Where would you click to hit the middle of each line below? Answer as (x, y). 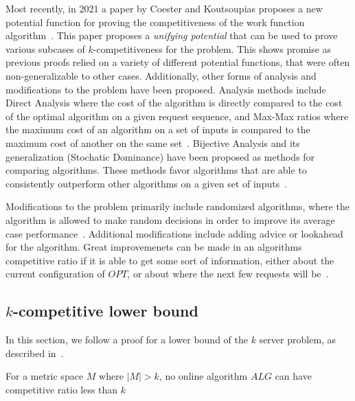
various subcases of (45, 48)
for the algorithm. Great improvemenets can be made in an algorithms (154, 247)
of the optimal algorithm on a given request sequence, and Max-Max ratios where (177, 116)
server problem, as (298, 340)
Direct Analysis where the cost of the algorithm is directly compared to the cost (174, 103)
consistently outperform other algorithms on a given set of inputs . (147, 183)
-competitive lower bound (105, 311)
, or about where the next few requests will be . (228, 274)
